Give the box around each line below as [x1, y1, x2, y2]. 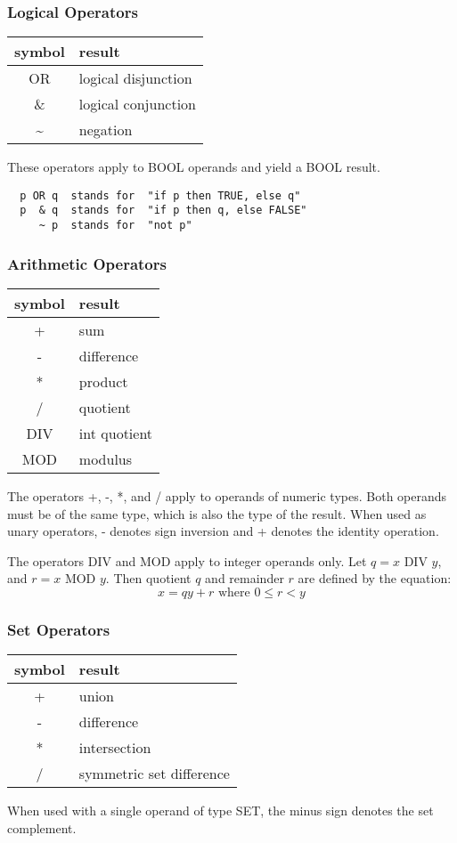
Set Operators [7, 618, 110, 640]
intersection [78, 737, 151, 758]
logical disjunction [78, 68, 192, 89]
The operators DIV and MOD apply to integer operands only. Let [7, 551, 367, 570]
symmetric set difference [78, 763, 230, 784]
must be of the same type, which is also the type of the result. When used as [7, 504, 427, 523]
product [78, 371, 128, 392]
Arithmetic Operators [7, 252, 167, 274]
